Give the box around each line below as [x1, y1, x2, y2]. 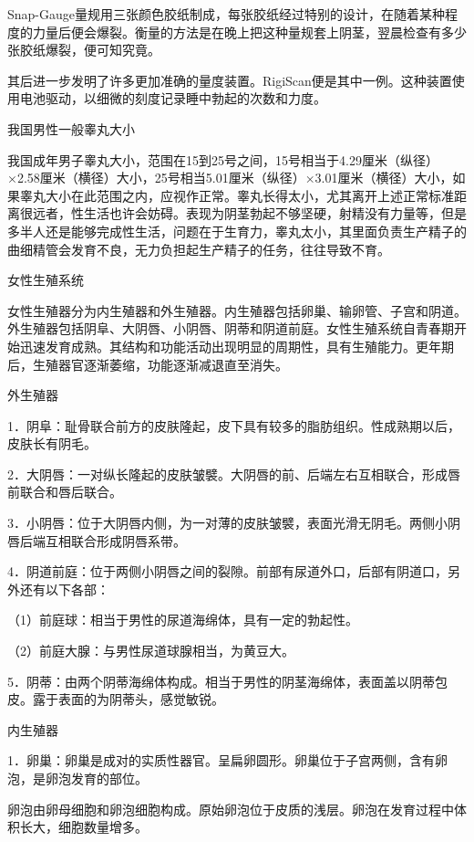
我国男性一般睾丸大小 [7, 119, 135, 138]
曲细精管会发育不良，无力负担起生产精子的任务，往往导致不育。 [7, 239, 390, 258]
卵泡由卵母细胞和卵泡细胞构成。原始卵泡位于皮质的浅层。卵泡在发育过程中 [7, 799, 454, 818]
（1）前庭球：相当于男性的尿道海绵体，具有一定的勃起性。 [7, 610, 358, 629]
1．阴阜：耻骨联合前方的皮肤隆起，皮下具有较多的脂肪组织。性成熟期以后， [7, 416, 460, 435]
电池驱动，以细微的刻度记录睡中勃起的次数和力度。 [19, 89, 326, 108]
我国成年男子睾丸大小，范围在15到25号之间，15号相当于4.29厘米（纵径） [7, 150, 438, 169]
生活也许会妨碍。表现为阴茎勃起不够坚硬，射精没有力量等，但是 [83, 204, 467, 223]
